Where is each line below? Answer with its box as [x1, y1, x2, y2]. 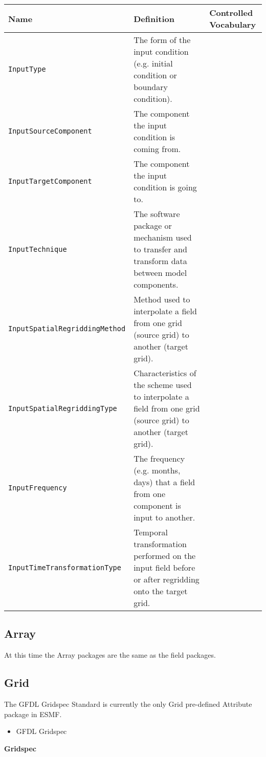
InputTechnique [8, 245, 67, 253]
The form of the [134, 34, 191, 46]
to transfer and [134, 243, 187, 255]
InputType [8, 65, 46, 73]
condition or [134, 69, 177, 81]
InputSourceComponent [8, 127, 92, 135]
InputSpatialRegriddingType [8, 404, 117, 413]
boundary [134, 81, 168, 93]
